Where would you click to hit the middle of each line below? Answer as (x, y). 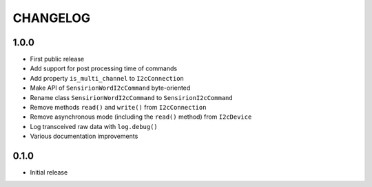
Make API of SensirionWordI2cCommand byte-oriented (110, 88)
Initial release (49, 173)
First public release (57, 59)
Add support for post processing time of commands (104, 68)
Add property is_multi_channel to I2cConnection (107, 78)
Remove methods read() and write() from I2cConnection (118, 108)
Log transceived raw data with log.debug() (94, 126)
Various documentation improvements (84, 136)
